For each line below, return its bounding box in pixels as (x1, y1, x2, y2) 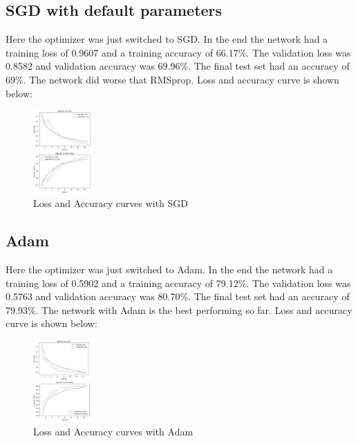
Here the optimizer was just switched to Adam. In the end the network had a (6, 262, 333, 277)
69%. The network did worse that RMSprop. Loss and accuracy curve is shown (6, 72, 339, 86)
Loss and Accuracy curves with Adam (33, 424, 194, 438)
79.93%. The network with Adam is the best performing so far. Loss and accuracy (6, 302, 352, 317)
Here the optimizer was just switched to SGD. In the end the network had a (6, 32, 328, 46)
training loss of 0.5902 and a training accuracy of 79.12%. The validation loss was (6, 275, 351, 290)
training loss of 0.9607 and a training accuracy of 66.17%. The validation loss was (6, 45, 351, 59)
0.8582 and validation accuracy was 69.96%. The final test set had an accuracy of (6, 59, 350, 73)
